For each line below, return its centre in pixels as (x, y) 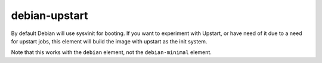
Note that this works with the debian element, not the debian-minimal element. (111, 52)
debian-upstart (49, 15)
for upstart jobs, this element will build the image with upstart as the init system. (109, 41)
